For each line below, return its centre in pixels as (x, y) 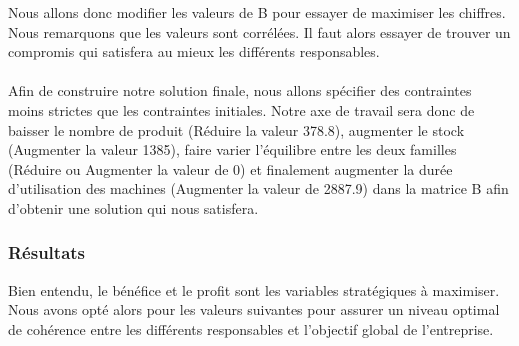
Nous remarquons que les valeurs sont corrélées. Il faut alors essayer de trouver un (259, 31)
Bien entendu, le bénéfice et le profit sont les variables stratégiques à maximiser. (254, 289)
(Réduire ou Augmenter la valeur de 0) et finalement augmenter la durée (230, 168)
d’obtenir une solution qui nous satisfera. (133, 207)
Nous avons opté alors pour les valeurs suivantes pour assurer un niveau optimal (254, 309)
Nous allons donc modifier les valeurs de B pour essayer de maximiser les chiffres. (257, 12)
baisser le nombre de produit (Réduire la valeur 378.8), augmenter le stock (236, 129)
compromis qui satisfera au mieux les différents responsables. (194, 51)
